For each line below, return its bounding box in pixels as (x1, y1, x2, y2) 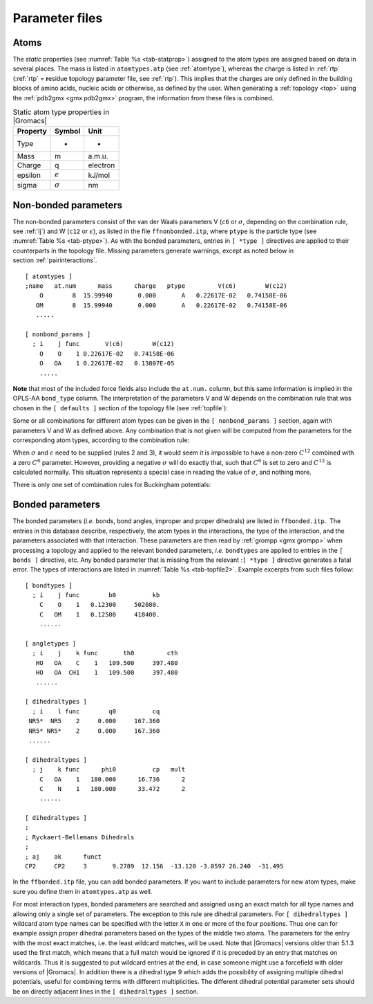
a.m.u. (88, 152, 108, 161)
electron (88, 161, 115, 170)
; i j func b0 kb (32, 592, 160, 599)
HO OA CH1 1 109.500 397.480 (35, 668, 179, 677)
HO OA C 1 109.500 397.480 (35, 659, 179, 667)
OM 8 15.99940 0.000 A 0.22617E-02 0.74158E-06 (35, 301, 287, 309)
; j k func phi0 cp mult (32, 765, 186, 774)
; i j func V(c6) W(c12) (32, 340, 175, 348)
